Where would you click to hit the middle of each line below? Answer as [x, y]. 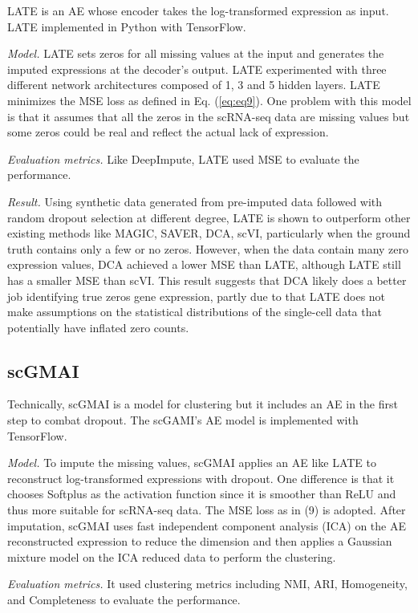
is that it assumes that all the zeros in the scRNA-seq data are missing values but [209, 116]
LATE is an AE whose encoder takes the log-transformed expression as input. [198, 10]
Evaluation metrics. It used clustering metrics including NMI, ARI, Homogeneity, [207, 584]
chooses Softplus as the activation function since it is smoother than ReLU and [202, 494]
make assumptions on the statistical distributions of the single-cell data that [195, 312]
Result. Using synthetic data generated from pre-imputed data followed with [195, 201]
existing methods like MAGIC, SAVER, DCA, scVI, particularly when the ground [209, 233]
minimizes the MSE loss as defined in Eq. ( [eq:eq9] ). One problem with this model [209, 100]
